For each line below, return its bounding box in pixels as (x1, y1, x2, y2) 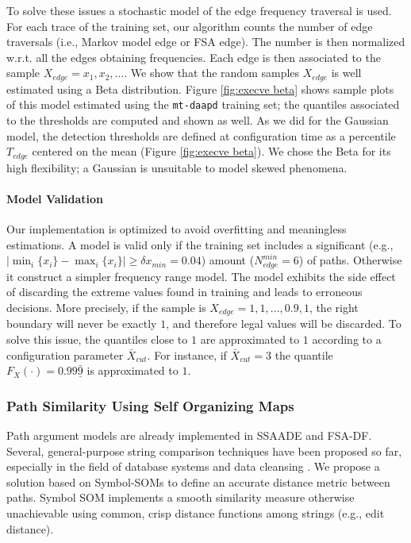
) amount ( (201, 252, 255, 268)
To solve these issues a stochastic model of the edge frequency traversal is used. (6, 2, 392, 18)
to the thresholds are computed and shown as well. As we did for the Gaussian (6, 112, 389, 129)
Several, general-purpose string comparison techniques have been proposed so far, (6, 442, 402, 459)
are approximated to (200, 330, 300, 347)
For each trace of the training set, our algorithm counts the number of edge (6, 17, 373, 34)
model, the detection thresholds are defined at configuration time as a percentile (6, 127, 396, 144)
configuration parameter (6, 346, 124, 363)
